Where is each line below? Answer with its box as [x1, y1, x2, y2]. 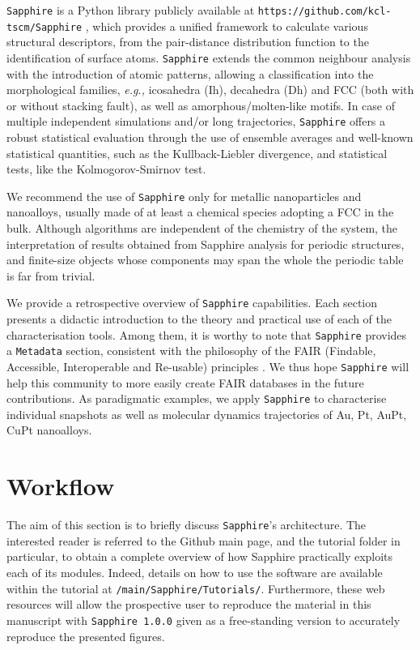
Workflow [6, 469, 115, 502]
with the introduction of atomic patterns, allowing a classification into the [6, 65, 374, 82]
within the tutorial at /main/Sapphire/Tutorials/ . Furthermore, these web [6, 579, 385, 597]
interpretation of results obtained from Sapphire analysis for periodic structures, [6, 235, 405, 252]
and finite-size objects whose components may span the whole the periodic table [6, 251, 404, 268]
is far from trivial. [6, 267, 95, 284]
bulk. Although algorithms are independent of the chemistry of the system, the [6, 220, 398, 237]
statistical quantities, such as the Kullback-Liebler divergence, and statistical [6, 144, 388, 161]
